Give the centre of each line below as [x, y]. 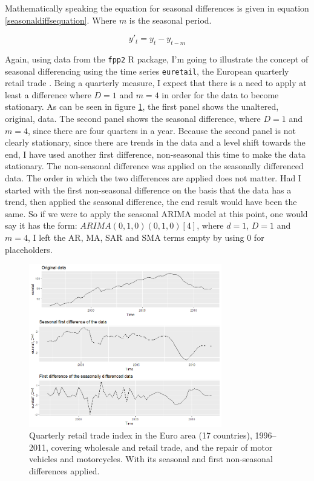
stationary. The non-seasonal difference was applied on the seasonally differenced [154, 166]
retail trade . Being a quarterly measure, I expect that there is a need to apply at [156, 83]
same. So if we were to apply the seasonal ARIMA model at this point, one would [156, 213]
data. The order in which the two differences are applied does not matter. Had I [153, 178]
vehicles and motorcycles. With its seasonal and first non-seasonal [151, 459]
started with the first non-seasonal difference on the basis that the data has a [148, 190]
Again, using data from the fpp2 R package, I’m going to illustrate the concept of [157, 59]
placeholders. [29, 249]
